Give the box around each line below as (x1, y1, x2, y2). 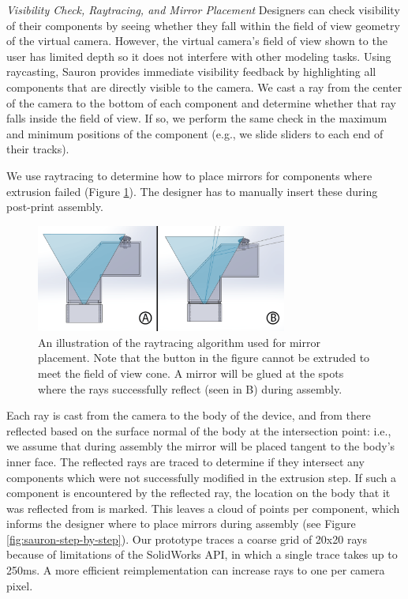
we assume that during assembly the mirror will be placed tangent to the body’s (6, 438, 395, 454)
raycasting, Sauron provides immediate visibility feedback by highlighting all (6, 63, 376, 80)
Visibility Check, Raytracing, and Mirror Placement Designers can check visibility (6, 2, 400, 17)
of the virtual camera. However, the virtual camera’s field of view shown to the (6, 32, 387, 49)
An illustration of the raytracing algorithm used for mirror (38, 333, 320, 350)
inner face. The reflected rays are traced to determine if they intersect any (6, 453, 365, 469)
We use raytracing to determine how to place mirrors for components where (6, 167, 372, 183)
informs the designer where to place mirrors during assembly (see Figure (6, 515, 356, 532)
